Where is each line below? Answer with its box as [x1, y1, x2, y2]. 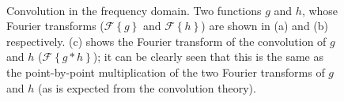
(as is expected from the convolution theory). [37, 79, 256, 96]
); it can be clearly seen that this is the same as [93, 48, 324, 65]
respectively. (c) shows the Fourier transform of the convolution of [6, 32, 327, 49]
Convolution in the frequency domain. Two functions [6, 2, 262, 18]
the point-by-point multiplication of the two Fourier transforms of [6, 63, 325, 80]
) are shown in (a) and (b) [201, 17, 329, 34]
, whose [301, 2, 338, 18]
